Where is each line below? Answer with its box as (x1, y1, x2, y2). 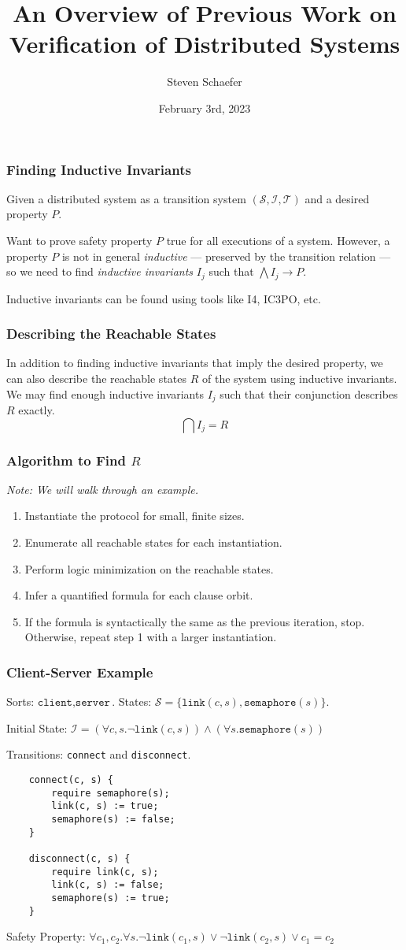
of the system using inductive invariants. (201, 370, 397, 387)
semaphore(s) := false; (51, 814, 175, 826)
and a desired (304, 190, 370, 206)
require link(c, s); (51, 866, 159, 878)
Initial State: (6, 719, 68, 736)
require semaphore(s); (51, 787, 170, 799)
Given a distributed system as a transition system (6, 190, 246, 206)
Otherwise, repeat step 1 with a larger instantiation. (24, 629, 277, 645)
